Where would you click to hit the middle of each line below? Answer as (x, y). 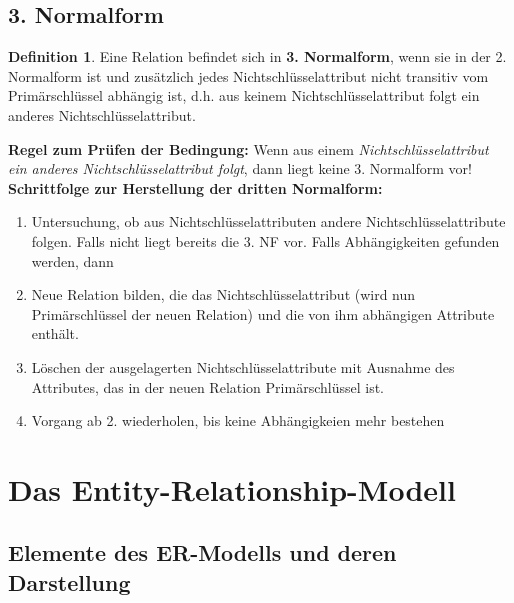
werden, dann (72, 260)
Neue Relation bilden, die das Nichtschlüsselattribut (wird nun (223, 294)
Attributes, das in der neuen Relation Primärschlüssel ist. (207, 386)
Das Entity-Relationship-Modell (232, 488)
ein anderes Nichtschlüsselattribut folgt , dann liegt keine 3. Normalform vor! (240, 168)
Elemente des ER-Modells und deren (202, 552)
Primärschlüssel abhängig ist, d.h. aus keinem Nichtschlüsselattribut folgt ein (244, 95)
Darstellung (69, 581)
